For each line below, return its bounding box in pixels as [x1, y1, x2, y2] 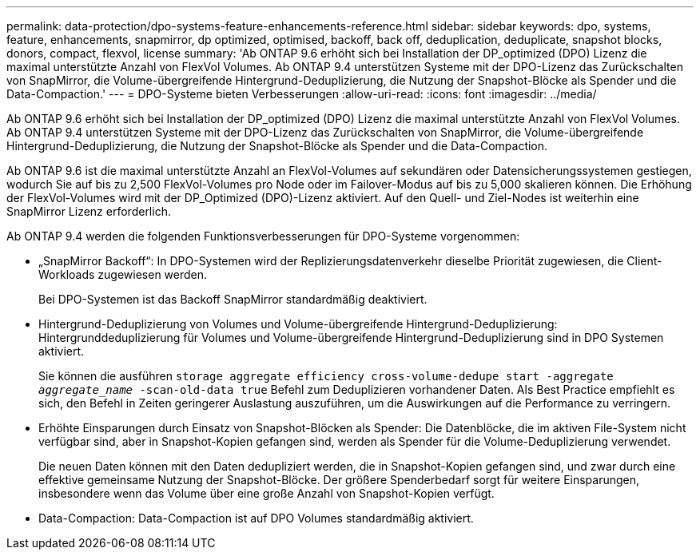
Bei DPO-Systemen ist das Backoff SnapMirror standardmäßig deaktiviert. [38, 292, 428, 306]
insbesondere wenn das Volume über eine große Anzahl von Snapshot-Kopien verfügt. [38, 486, 495, 500]
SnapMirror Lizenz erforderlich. [6, 205, 171, 218]
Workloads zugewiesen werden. [38, 268, 208, 281]
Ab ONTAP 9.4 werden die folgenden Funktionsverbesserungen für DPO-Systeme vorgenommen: [6, 229, 520, 243]
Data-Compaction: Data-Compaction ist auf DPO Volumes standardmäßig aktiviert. [38, 511, 474, 525]
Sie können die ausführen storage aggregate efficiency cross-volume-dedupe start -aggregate [38, 369, 614, 383]
